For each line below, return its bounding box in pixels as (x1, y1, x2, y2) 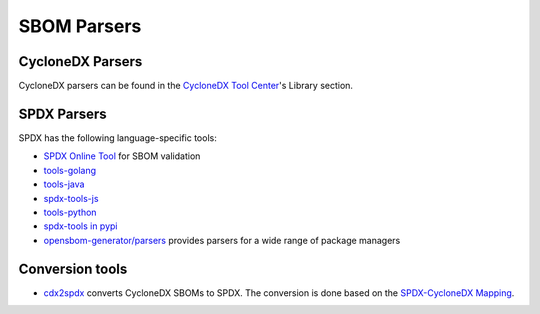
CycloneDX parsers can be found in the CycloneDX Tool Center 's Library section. (18, 80, 354, 92)
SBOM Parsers (18, 15, 142, 37)
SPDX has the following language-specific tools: (18, 131, 217, 144)
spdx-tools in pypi (43, 220, 118, 232)
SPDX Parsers (18, 105, 107, 122)
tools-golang (43, 164, 97, 176)
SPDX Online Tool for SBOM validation (43, 150, 201, 162)
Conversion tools (18, 260, 128, 277)
